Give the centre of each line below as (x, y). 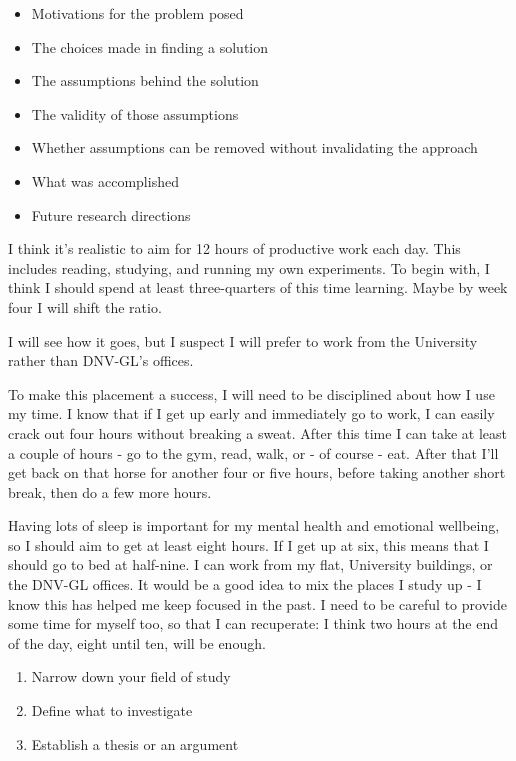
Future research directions (111, 214)
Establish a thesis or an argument (135, 743)
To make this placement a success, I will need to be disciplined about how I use (251, 393)
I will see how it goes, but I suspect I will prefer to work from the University (243, 340)
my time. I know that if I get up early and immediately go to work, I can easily (251, 413)
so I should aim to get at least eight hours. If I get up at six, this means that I (248, 544)
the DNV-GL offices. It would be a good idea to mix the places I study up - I (245, 584)
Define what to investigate (112, 710)
